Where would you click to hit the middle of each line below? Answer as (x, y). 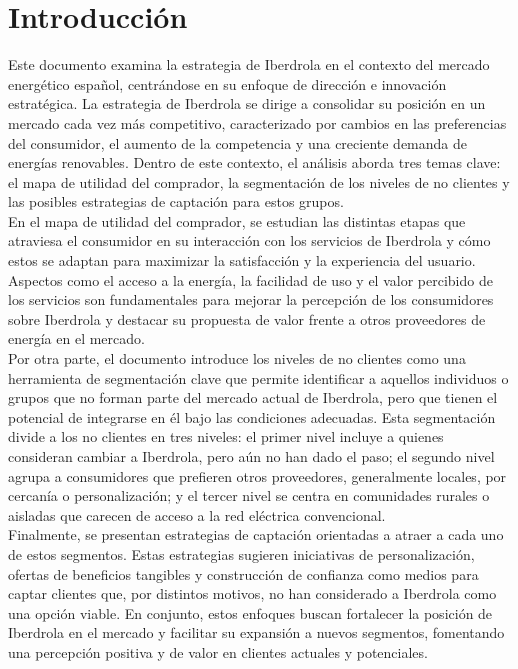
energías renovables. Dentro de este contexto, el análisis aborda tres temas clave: (254, 162)
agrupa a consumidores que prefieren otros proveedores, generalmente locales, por (257, 475)
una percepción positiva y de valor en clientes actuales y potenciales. (218, 651)
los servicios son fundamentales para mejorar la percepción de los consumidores (251, 299)
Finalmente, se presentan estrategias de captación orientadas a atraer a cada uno (256, 534)
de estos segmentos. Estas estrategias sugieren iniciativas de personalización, (241, 553)
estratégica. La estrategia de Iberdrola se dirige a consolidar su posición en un (247, 103)
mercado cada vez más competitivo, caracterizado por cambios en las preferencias (257, 122)
